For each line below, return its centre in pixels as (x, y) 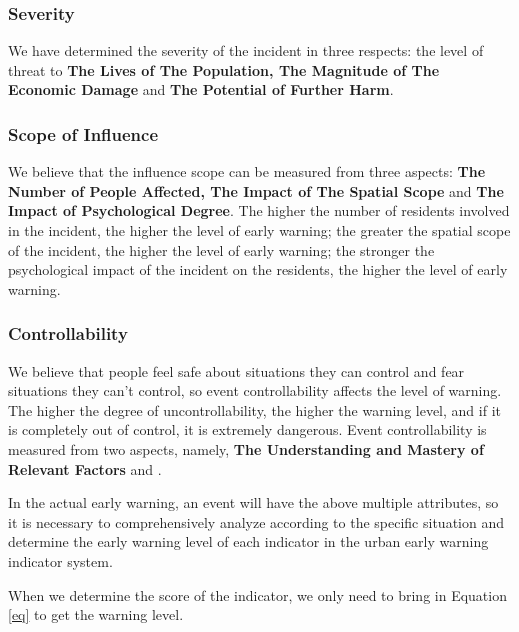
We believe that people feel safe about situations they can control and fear (236, 370)
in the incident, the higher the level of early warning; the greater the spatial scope (259, 230)
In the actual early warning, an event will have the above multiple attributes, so (253, 502)
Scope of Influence (83, 133)
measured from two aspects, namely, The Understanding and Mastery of (246, 448)
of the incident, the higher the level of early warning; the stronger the (221, 249)
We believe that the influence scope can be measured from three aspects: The (247, 171)
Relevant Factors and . (85, 468)
